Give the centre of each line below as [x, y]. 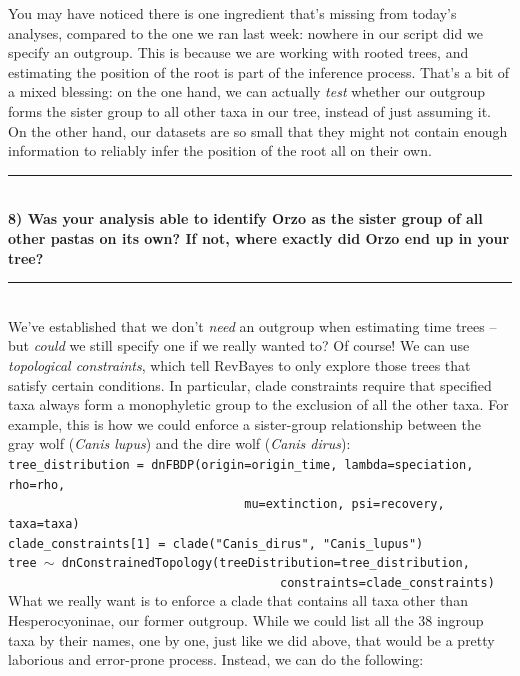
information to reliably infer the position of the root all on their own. [220, 150]
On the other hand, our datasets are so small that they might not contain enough [258, 130]
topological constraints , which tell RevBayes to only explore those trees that [239, 364]
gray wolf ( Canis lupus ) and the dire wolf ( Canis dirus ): [179, 443]
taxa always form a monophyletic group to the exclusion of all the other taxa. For [258, 404]
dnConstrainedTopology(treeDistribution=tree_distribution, [265, 563]
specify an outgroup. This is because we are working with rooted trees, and [238, 52]
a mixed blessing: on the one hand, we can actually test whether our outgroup [247, 91]
